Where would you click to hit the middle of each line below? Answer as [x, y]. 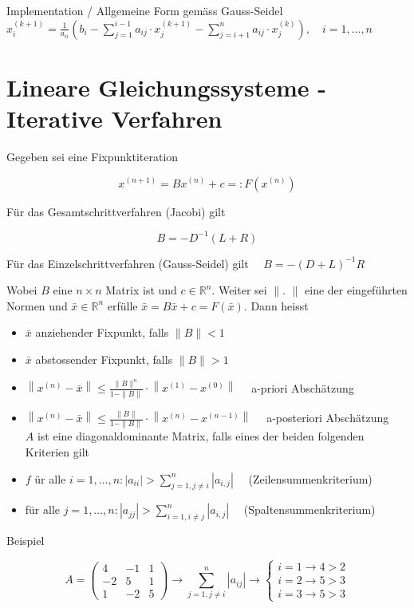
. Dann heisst [276, 305]
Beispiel [26, 541]
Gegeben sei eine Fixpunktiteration [93, 156]
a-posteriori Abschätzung [328, 418]
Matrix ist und [141, 290]
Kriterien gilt [57, 451]
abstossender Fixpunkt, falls [104, 359]
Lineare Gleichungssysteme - [167, 87]
